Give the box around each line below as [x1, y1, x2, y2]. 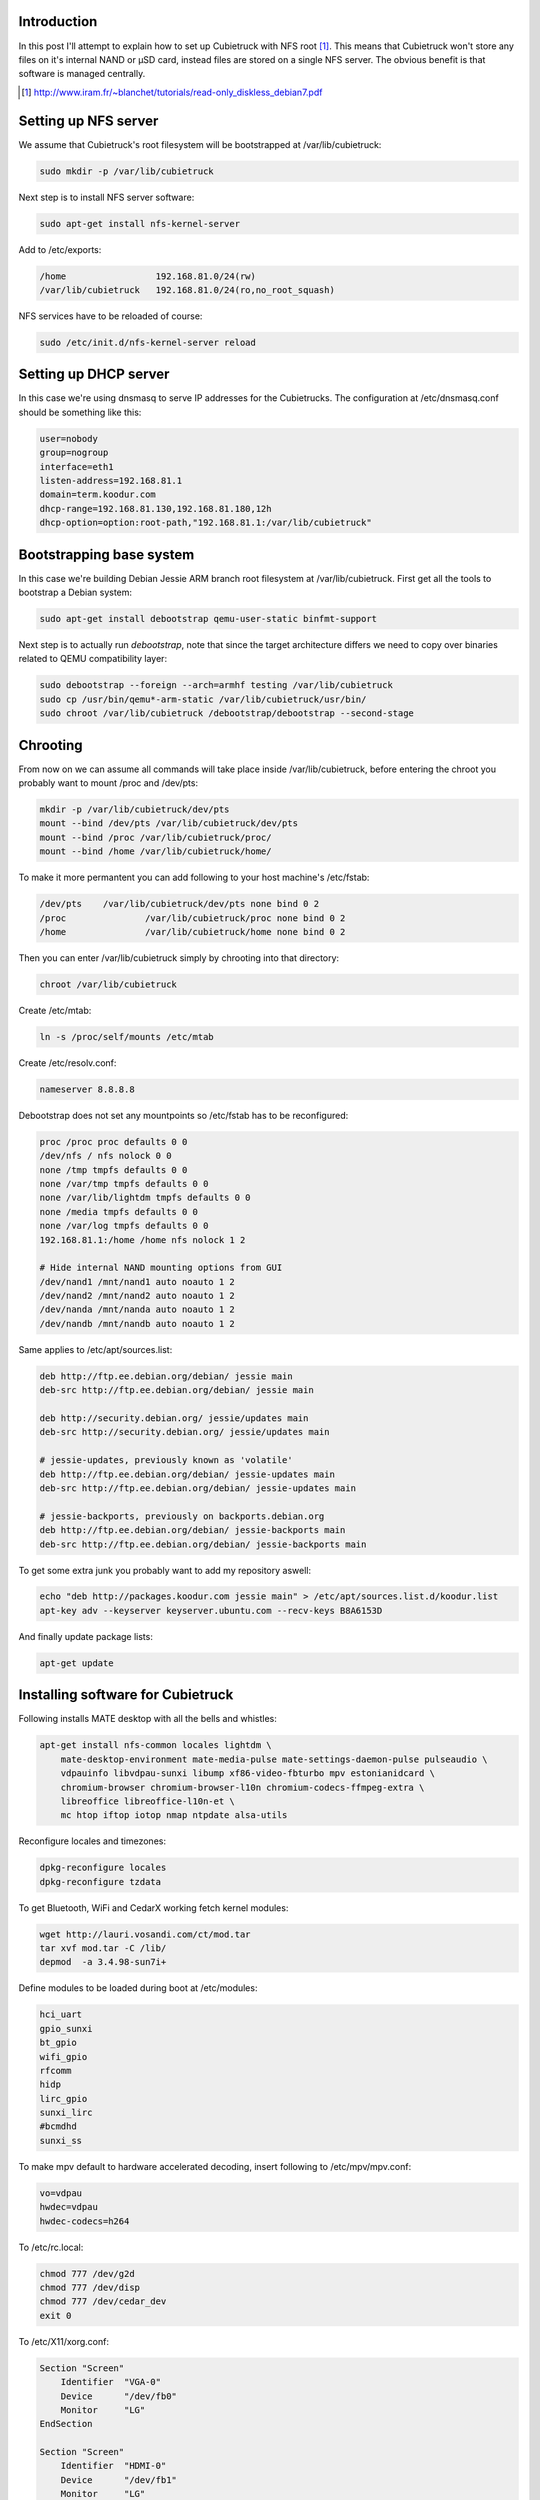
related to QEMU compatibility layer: [18, 653, 168, 665]
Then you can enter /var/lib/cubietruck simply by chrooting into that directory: [18, 951, 340, 964]
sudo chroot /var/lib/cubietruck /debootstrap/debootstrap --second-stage [39, 708, 415, 719]
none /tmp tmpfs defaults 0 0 [39, 1164, 188, 1175]
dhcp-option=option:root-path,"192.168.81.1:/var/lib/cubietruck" [39, 517, 372, 529]
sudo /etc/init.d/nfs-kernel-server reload [39, 336, 257, 348]
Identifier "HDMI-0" [60, 2460, 167, 2472]
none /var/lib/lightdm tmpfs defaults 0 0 [39, 1192, 251, 1204]
